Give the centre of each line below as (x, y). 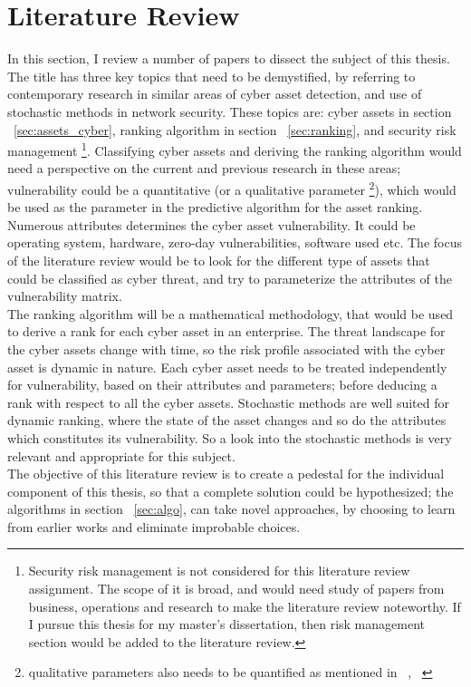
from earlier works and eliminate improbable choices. (154, 526)
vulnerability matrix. (65, 296)
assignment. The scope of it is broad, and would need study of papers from (236, 589)
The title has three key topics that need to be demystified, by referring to (211, 76)
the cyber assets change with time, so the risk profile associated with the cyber (226, 348)
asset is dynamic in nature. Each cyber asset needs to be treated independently (227, 367)
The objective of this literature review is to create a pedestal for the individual (226, 474)
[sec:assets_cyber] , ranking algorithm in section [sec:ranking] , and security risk (235, 129)
